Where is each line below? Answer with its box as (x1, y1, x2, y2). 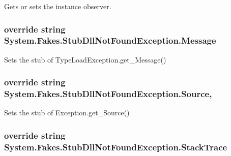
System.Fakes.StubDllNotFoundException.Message (4, 34, 216, 47)
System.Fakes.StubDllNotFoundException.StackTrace (4, 140, 227, 153)
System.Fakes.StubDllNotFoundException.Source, (4, 87, 212, 100)
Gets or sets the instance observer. (4, 1, 111, 11)
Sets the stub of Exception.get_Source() (4, 107, 130, 118)
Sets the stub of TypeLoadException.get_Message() (4, 54, 166, 65)
